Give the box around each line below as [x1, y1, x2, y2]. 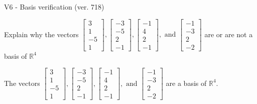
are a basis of [166, 77, 207, 88]
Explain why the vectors [4, 29, 79, 39]
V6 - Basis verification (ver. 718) [4, 2, 104, 12]
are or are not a [204, 29, 253, 39]
